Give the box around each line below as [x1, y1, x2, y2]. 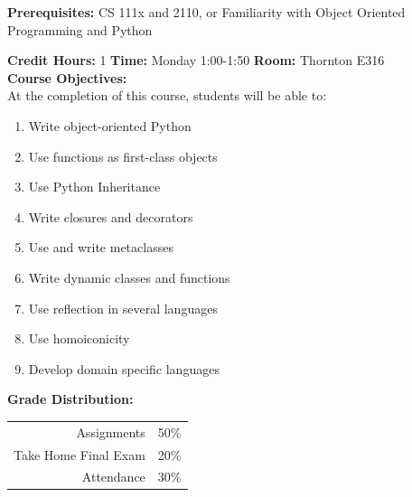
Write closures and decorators [28, 207, 193, 226]
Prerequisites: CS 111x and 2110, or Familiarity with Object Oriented [7, 3, 406, 21]
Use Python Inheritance [28, 177, 161, 196]
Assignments [76, 422, 145, 441]
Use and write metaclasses [28, 238, 173, 257]
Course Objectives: [7, 68, 127, 87]
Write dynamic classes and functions [28, 267, 230, 286]
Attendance [81, 467, 145, 486]
